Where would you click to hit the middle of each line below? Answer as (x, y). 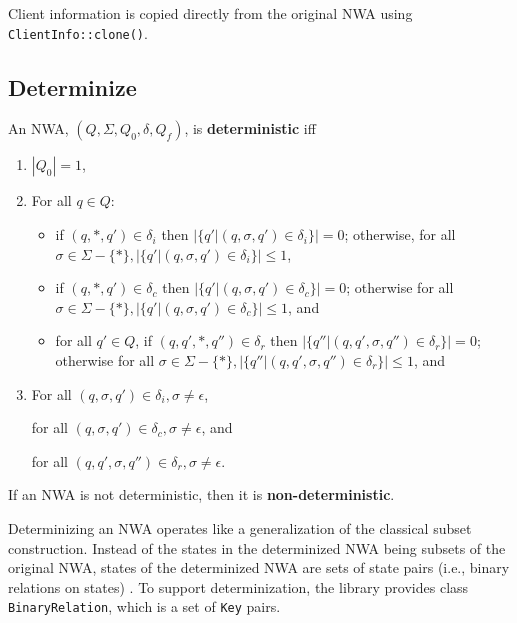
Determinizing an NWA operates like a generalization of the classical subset (240, 527)
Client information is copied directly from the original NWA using (210, 13)
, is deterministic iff (250, 128)
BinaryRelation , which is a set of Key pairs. (144, 606)
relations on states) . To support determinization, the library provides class (238, 586)
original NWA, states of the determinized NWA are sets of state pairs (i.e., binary (259, 567)
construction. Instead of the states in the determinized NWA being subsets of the (257, 547)
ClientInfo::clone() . (78, 32)
